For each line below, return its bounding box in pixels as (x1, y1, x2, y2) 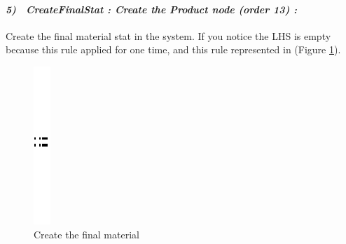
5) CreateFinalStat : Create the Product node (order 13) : (6, 1, 298, 16)
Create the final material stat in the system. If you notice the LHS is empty (6, 28, 331, 43)
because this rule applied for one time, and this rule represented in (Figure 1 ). (6, 42, 341, 57)
